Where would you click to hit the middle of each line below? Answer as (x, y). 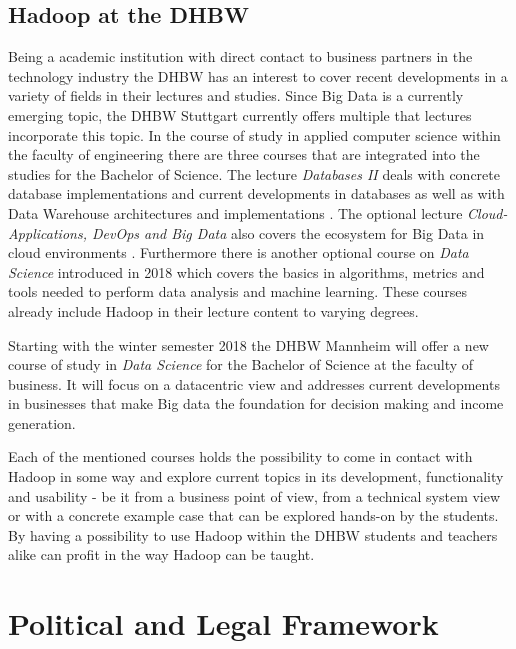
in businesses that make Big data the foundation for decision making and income (256, 403)
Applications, (47, 232)
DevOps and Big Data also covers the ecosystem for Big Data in (288, 232)
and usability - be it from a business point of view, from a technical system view (254, 495)
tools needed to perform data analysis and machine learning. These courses (238, 291)
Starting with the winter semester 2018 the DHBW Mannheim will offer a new (248, 344)
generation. (42, 422)
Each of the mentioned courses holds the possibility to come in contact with (240, 456)
